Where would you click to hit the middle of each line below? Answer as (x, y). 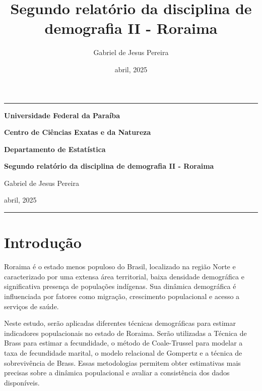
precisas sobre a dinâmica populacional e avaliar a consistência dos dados (117, 373)
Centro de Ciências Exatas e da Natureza (78, 132)
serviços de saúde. (31, 306)
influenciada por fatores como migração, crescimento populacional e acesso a (122, 296)
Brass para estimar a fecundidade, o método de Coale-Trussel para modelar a (123, 343)
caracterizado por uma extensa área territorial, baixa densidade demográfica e (124, 276)
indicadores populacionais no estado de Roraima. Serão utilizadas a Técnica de (125, 333)
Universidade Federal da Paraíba (62, 115)
